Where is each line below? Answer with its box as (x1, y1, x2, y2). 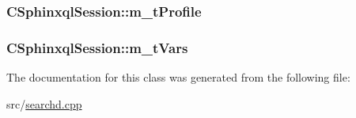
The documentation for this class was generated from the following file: (6, 69, 350, 86)
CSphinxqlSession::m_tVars (6, 37, 188, 57)
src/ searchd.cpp (6, 95, 82, 112)
